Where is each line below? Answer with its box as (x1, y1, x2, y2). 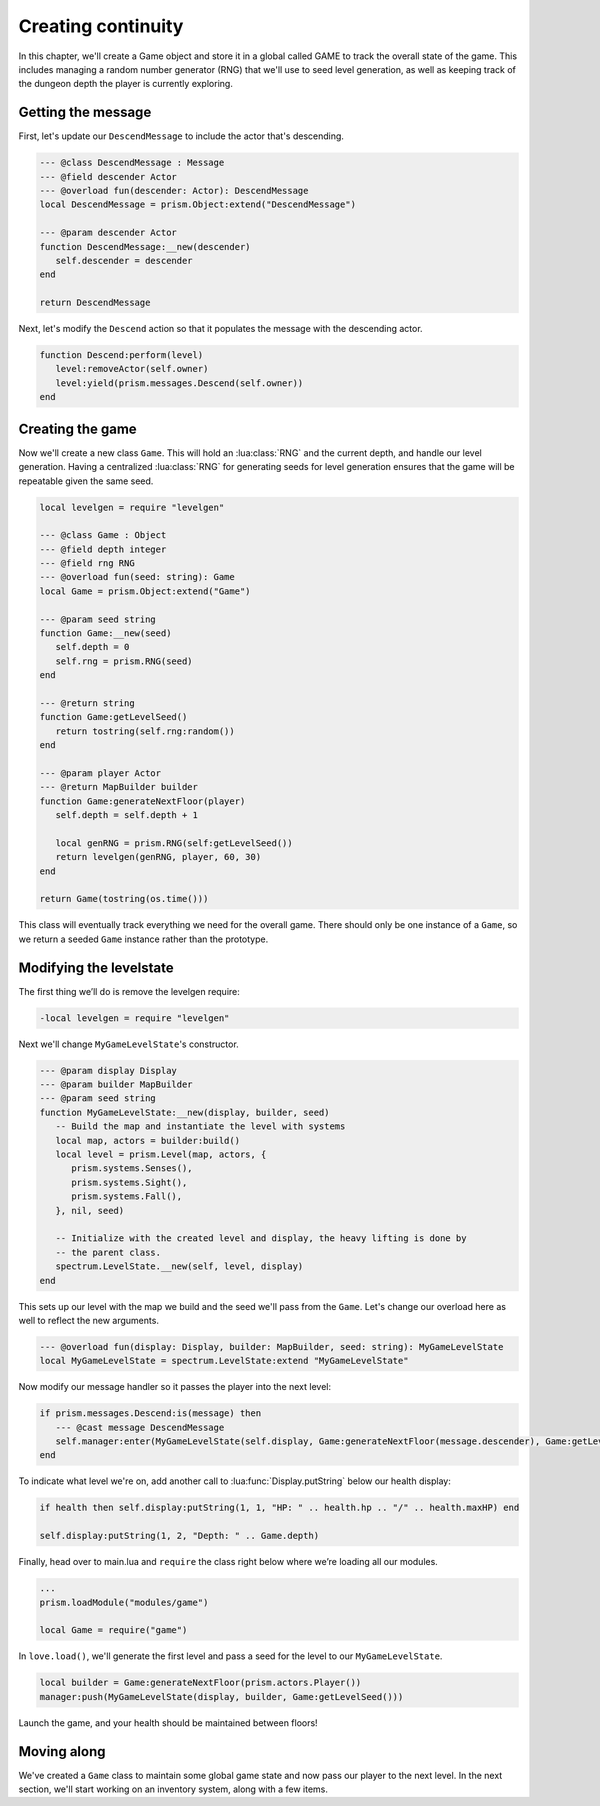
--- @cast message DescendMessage (55, 1421, 225, 1433)
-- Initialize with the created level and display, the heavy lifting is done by (55, 1233, 467, 1244)
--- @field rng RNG (39, 558, 135, 569)
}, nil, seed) (55, 1205, 125, 1216)
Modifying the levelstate (18, 959, 174, 976)
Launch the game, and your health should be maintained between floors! (18, 1716, 319, 1729)
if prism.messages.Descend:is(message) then (39, 1408, 262, 1419)
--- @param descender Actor (39, 227, 177, 239)
